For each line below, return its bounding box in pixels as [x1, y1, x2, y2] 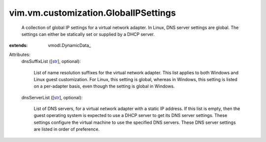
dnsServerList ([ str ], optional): [21, 94, 83, 100]
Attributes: [9, 52, 31, 57]
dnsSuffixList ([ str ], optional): [21, 58, 81, 64]
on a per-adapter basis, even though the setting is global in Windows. [33, 84, 175, 89]
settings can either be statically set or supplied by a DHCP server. [21, 31, 155, 37]
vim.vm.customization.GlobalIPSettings [9, 7, 176, 18]
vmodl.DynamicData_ [48, 42, 91, 49]
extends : [9, 42, 28, 49]
